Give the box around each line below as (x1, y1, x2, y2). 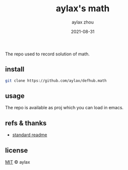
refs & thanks (5, 119, 47, 127)
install (5, 65, 25, 73)
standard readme (12, 132, 48, 138)
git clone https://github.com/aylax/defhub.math (5, 78, 107, 83)
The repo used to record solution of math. (5, 51, 90, 57)
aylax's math (56, 3, 110, 14)
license (5, 146, 28, 154)
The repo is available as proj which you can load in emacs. (5, 105, 124, 111)
